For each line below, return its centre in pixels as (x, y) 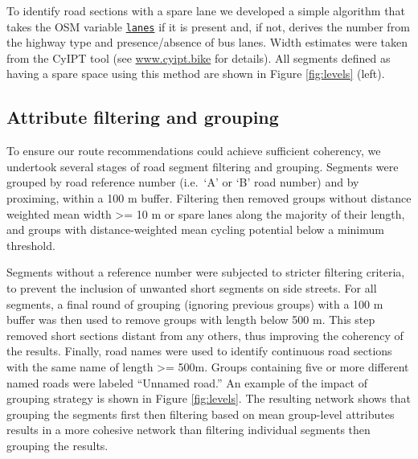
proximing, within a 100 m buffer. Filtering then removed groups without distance (209, 198)
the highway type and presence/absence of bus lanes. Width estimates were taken (207, 42)
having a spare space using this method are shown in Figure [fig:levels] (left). (196, 74)
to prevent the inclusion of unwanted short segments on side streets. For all (192, 287)
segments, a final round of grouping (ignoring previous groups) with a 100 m (195, 303)
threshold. (31, 245)
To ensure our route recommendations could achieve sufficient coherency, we (194, 151)
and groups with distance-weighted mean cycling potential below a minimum (195, 229)
